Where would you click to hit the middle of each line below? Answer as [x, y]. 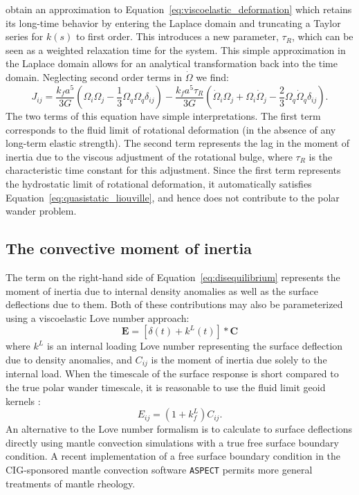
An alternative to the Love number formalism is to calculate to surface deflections [179, 429]
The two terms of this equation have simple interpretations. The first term [163, 116]
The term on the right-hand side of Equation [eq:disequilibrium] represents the [173, 277]
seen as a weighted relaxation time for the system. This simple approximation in [176, 49]
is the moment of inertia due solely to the [239, 360]
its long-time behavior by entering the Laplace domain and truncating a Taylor [173, 22]
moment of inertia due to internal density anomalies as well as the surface [162, 290]
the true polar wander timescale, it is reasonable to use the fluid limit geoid [166, 387]
